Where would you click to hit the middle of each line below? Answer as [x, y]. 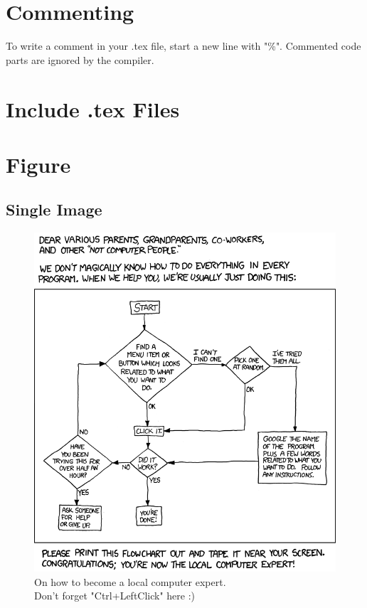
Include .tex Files [93, 108]
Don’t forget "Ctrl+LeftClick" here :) [115, 596]
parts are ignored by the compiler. [80, 59]
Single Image [54, 209]
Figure [38, 164]
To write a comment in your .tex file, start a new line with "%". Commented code [183, 46]
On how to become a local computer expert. [130, 581]
